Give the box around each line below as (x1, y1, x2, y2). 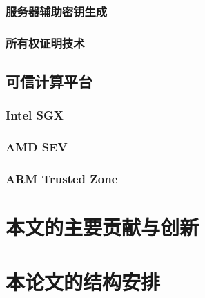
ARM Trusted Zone (6, 170, 118, 187)
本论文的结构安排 (6, 267, 161, 295)
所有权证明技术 (6, 34, 85, 51)
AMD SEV (6, 138, 68, 156)
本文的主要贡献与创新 (6, 213, 199, 241)
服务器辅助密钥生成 (6, 2, 108, 19)
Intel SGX (6, 106, 64, 124)
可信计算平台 (6, 71, 92, 92)
